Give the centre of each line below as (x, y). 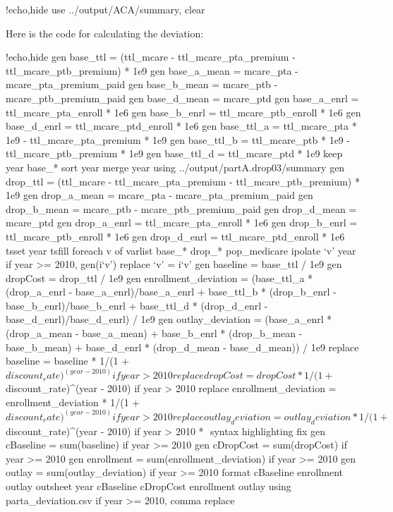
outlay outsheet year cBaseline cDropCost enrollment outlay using (149, 486)
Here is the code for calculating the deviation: (105, 33)
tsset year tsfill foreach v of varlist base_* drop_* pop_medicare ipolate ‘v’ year (181, 250)
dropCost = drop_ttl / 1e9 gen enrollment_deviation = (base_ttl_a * (159, 278)
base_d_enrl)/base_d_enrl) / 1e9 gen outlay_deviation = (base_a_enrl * (169, 319)
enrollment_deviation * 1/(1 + (73, 402)
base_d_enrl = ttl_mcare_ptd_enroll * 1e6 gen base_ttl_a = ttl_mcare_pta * (181, 126)
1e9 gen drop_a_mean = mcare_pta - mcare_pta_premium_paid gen (159, 195)
